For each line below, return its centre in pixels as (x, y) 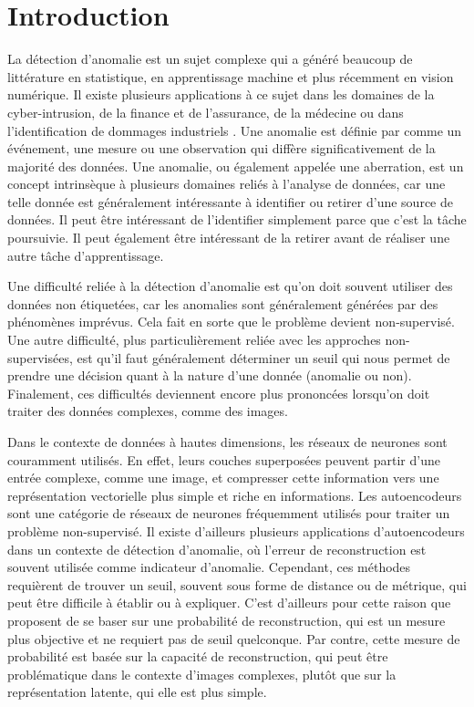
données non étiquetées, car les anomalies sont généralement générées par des (223, 303)
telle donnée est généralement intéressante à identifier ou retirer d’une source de (230, 201)
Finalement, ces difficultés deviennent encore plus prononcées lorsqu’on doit (219, 393)
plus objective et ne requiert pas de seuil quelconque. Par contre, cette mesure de (234, 638)
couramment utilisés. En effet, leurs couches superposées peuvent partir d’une (224, 459)
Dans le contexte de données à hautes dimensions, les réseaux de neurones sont (227, 442)
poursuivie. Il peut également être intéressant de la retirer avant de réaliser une (229, 238)
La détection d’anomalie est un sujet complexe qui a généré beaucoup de (210, 59)
